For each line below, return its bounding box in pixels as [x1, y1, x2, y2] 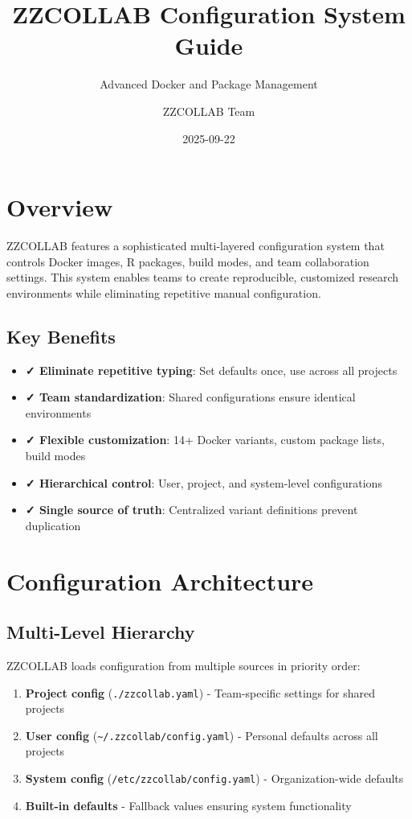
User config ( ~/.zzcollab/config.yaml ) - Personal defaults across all [25, 726, 378, 743]
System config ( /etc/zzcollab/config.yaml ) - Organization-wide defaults [25, 770, 404, 787]
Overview [6, 191, 113, 224]
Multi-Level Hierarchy [6, 619, 195, 644]
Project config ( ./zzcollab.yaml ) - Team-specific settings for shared [25, 684, 375, 701]
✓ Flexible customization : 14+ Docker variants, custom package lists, [25, 431, 385, 448]
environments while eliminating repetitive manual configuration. [6, 284, 321, 301]
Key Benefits [6, 323, 116, 348]
